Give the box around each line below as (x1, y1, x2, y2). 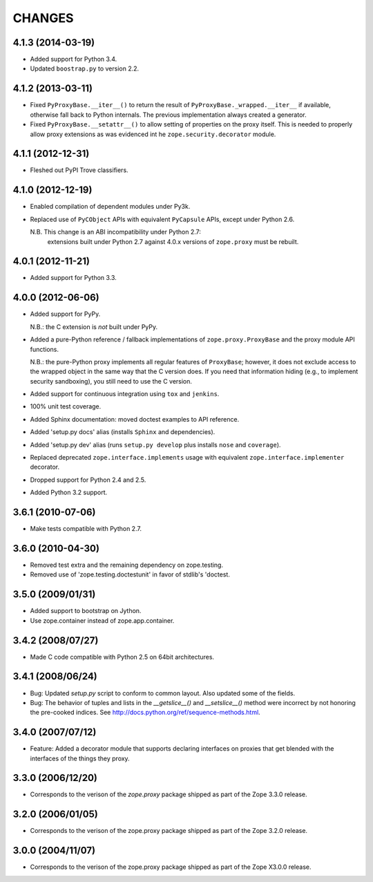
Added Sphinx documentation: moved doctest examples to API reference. (30, 415, 240, 423)
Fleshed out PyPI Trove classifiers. (30, 166, 128, 174)
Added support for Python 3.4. (30, 55, 117, 64)
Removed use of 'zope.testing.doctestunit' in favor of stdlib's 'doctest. (30, 570, 231, 579)
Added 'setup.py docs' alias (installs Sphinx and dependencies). (30, 428, 216, 436)
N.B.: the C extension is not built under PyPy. (30, 322, 158, 331)
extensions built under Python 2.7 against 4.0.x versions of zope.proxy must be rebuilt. (47, 237, 299, 245)
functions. (30, 345, 59, 353)
